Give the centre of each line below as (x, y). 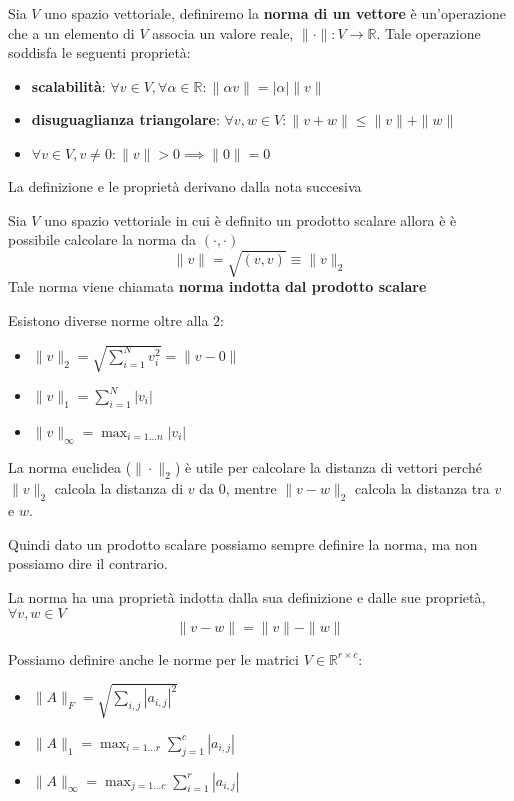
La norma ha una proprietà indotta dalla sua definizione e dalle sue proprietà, (247, 597)
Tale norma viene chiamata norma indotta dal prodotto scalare (217, 286)
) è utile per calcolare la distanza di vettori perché (328, 466)
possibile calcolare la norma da (102, 239)
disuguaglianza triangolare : (125, 119)
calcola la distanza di (119, 488)
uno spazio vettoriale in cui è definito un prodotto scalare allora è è (250, 219)
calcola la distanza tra (422, 488)
